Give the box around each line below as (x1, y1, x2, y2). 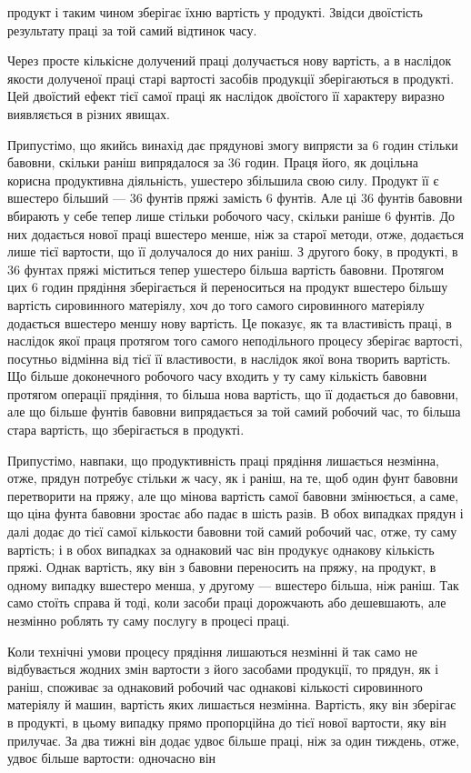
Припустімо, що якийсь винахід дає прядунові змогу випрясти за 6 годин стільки (7, 135, 458, 154)
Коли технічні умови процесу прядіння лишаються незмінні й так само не (7, 641, 417, 660)
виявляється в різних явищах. (7, 104, 170, 123)
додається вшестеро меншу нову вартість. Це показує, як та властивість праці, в (7, 313, 452, 332)
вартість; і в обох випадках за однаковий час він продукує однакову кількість (7, 539, 435, 558)
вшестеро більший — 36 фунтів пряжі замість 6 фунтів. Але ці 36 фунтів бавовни (7, 188, 463, 207)
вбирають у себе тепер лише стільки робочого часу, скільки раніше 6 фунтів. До (7, 206, 455, 225)
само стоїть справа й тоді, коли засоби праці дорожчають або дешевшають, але (7, 593, 446, 612)
